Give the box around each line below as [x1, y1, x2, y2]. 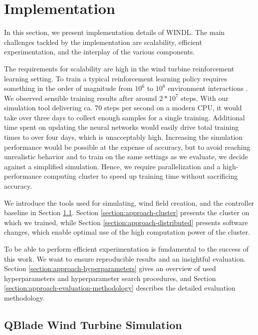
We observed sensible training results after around [4, 92, 157, 103]
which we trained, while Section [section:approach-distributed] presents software [4, 217, 248, 227]
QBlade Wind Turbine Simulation [4, 317, 182, 332]
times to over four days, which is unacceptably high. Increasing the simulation [4, 132, 243, 142]
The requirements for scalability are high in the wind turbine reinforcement [4, 63, 235, 73]
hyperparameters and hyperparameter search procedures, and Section [4, 273, 216, 283]
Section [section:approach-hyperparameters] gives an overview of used [4, 263, 216, 274]
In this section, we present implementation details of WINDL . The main [4, 27, 225, 37]
